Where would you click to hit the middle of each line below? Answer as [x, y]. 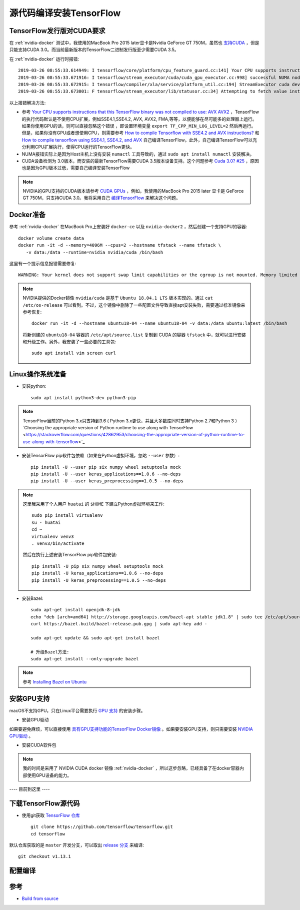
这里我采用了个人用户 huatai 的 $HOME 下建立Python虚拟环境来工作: [94, 504]
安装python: [34, 386]
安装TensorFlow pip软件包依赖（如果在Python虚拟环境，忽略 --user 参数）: [101, 456]
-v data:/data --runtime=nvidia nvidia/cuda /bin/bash [94, 252]
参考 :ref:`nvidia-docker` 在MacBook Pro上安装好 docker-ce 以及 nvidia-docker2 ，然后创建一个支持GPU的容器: [128, 227]
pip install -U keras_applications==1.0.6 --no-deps [97, 573]
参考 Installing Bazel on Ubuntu [55, 682]
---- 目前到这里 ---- [29, 789]
